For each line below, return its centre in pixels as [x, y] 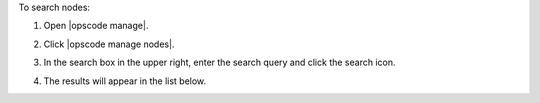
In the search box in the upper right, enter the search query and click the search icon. [219, 62]
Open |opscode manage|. [96, 26]
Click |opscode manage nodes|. [109, 44]
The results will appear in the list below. [125, 81]
